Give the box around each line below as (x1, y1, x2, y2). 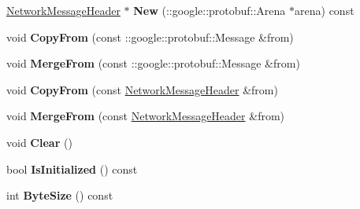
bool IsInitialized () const (6, 160, 138, 177)
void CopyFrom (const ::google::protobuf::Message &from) (6, 28, 294, 45)
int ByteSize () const (6, 187, 113, 203)
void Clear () (6, 134, 72, 150)
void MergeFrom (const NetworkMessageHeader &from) (6, 108, 285, 124)
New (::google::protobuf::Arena (133, 2, 286, 18)
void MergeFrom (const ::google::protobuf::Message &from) (6, 55, 300, 71)
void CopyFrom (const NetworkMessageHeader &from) (6, 81, 278, 97)
